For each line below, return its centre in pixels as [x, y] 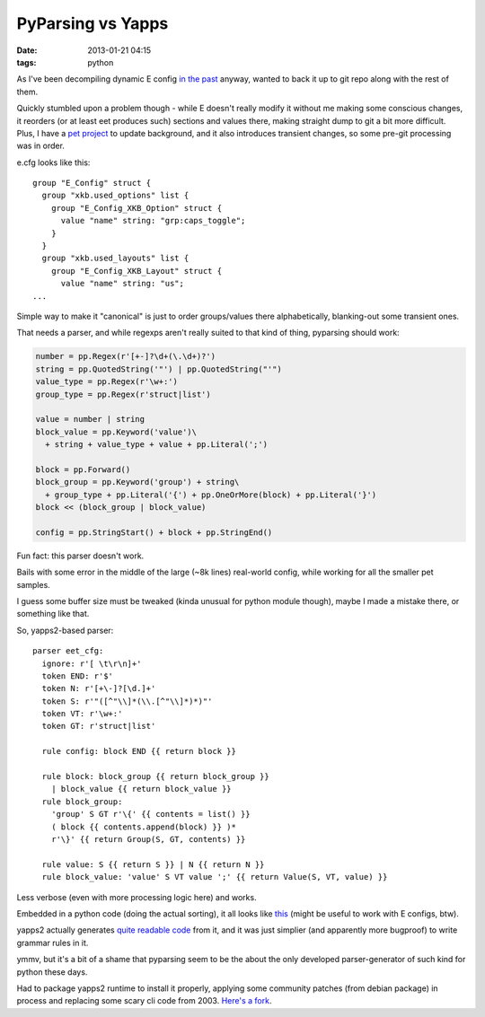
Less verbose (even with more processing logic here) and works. [137, 897]
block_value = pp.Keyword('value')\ [116, 432]
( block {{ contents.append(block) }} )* [144, 827]
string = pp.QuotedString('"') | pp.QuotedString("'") [159, 369]
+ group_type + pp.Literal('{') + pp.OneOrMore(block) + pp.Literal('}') [211, 495]
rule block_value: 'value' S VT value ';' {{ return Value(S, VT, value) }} [215, 877]
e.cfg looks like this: [53, 162]
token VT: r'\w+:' [82, 714]
